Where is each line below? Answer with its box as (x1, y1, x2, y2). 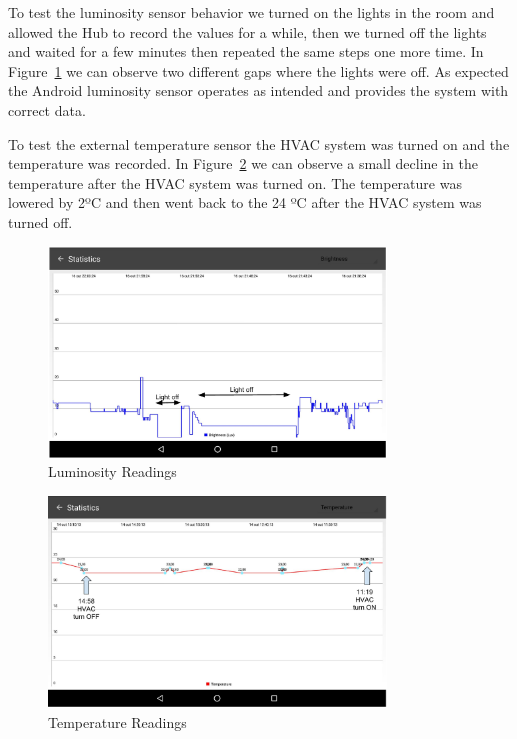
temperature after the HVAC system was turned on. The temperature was (8, 172, 462, 193)
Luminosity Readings (48, 461, 177, 482)
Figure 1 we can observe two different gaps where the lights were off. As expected (8, 60, 509, 81)
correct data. (8, 99, 86, 120)
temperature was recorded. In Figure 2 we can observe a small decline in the (8, 153, 478, 174)
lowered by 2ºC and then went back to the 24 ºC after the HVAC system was (8, 192, 482, 213)
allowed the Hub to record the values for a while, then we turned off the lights (8, 21, 487, 42)
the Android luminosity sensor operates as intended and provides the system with (8, 80, 509, 101)
